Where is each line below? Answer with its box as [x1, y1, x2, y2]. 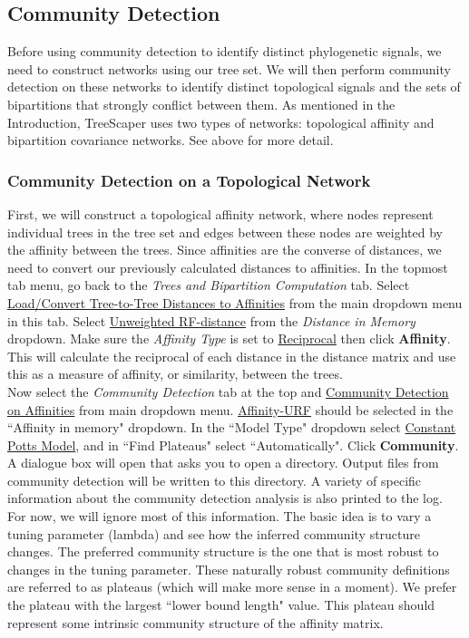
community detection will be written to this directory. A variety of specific [7, 470, 422, 489]
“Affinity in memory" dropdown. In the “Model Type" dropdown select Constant [7, 418, 456, 437]
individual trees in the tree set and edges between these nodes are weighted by [7, 222, 443, 241]
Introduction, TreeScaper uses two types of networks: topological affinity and [7, 112, 435, 131]
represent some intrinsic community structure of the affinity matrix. [7, 613, 384, 632]
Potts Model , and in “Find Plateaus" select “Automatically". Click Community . [7, 435, 459, 454]
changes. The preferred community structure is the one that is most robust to [7, 542, 439, 561]
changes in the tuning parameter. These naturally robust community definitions [7, 559, 450, 578]
